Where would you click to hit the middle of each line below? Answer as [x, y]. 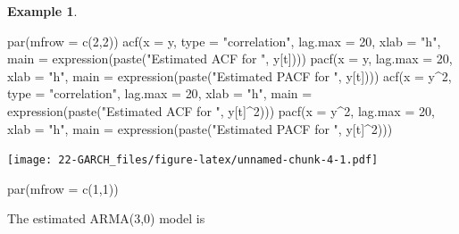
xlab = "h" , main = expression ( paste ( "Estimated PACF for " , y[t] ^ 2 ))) [200, 128]
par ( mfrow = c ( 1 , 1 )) [63, 188]
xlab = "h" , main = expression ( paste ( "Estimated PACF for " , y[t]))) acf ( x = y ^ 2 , [229, 75]
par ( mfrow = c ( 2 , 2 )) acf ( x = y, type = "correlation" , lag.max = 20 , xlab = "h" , [224, 41]
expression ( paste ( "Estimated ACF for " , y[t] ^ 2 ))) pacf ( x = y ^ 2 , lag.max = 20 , [221, 110]
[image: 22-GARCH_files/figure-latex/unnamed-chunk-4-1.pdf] [193, 160]
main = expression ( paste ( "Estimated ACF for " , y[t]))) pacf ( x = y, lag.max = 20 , [230, 58]
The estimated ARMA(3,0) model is [106, 218]
